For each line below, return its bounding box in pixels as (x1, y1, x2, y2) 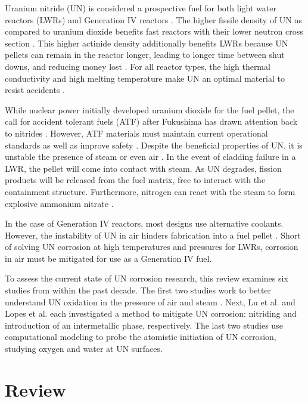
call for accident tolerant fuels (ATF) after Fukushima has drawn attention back (5, 115, 298, 128)
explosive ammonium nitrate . (5, 197, 114, 209)
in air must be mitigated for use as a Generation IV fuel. (5, 252, 212, 264)
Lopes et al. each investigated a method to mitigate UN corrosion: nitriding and (5, 307, 297, 320)
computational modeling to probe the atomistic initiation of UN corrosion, (5, 330, 276, 343)
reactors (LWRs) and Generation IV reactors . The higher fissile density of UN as (5, 13, 303, 26)
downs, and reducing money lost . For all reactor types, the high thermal (5, 60, 270, 72)
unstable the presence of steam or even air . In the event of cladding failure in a (5, 150, 296, 163)
